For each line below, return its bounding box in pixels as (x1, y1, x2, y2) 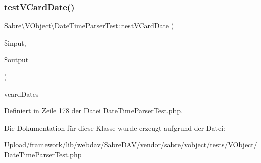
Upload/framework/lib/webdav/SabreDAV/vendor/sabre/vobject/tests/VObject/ (4, 139, 257, 150)
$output (4, 54, 29, 65)
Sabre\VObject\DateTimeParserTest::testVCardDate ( (4, 20, 175, 31)
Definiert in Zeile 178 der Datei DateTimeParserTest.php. (4, 105, 183, 116)
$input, (4, 37, 26, 48)
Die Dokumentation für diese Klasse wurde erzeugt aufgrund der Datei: (4, 122, 225, 133)
